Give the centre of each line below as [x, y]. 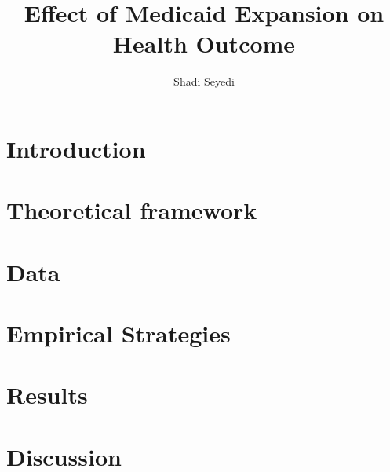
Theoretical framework [132, 210]
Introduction [76, 148]
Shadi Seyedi [204, 81]
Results [47, 395]
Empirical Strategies [118, 333]
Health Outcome [204, 44]
